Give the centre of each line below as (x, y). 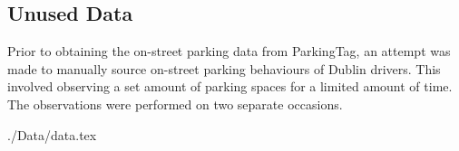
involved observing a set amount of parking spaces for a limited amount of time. (230, 86)
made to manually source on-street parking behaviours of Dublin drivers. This (224, 68)
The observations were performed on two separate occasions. (175, 104)
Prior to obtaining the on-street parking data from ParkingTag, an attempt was (229, 51)
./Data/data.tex (52, 134)
